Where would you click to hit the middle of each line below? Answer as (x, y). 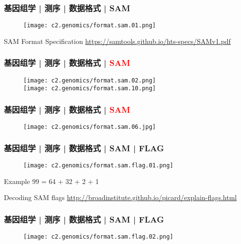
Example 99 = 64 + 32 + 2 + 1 (52, 181)
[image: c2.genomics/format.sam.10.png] (90, 89)
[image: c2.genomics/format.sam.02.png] (90, 80)
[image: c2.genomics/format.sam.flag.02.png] (98, 237)
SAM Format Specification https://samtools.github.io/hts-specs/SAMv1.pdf (117, 41)
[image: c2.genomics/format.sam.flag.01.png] (98, 166)
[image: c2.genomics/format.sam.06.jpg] (90, 127)
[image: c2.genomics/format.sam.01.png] (90, 26)
